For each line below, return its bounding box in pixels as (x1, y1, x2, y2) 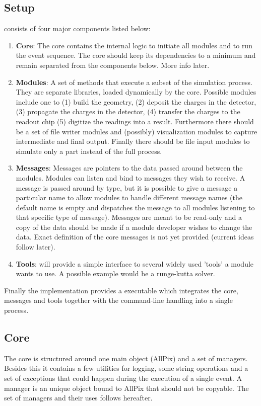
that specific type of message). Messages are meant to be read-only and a (16, 212, 242, 222)
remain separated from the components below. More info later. (16, 59, 210, 70)
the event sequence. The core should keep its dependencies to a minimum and (16, 50, 256, 60)
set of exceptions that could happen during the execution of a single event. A (4, 373, 242, 383)
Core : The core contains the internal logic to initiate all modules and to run (16, 40, 252, 50)
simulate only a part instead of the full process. (16, 145, 162, 156)
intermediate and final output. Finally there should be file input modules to (16, 136, 250, 146)
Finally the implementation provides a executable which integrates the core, (4, 285, 238, 295)
